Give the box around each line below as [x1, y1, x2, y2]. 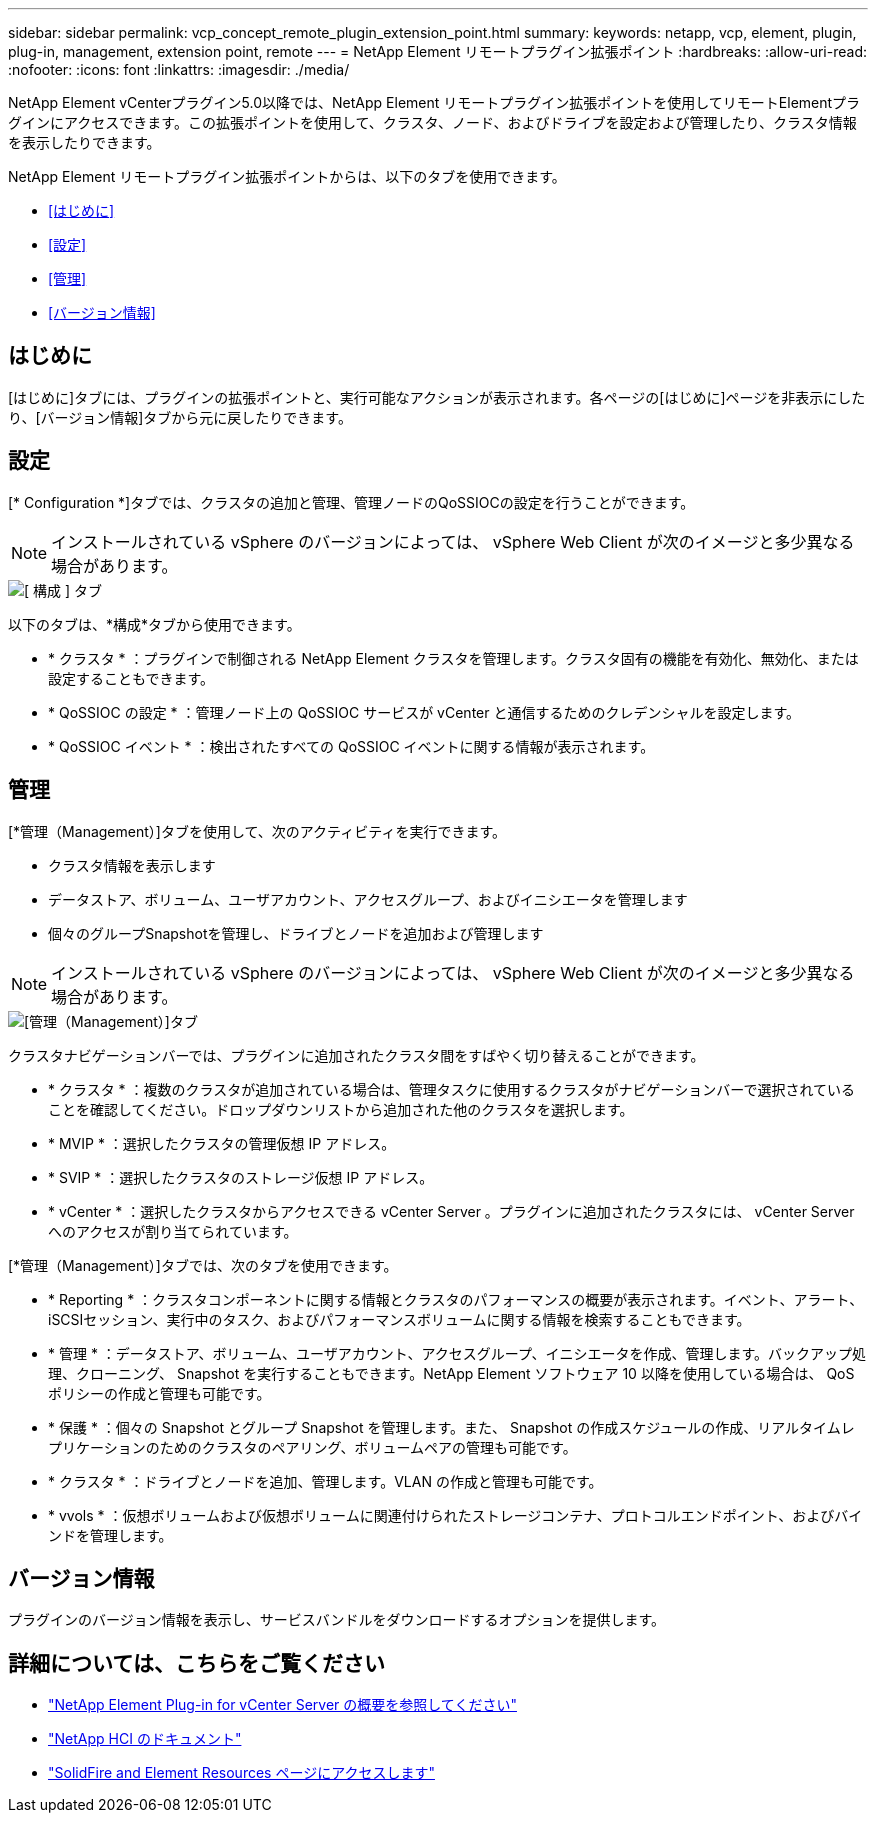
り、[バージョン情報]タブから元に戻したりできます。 [8, 408, 352, 426]
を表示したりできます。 [8, 134, 161, 151]
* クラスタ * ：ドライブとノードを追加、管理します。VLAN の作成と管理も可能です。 [48, 1472, 603, 1490]
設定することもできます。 [48, 669, 215, 687]
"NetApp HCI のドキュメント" [48, 1730, 242, 1748]
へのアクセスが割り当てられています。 [48, 1222, 298, 1240]
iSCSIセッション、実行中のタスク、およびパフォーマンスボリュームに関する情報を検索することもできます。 [48, 1310, 751, 1328]
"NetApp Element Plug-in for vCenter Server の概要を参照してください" [48, 1696, 517, 1714]
